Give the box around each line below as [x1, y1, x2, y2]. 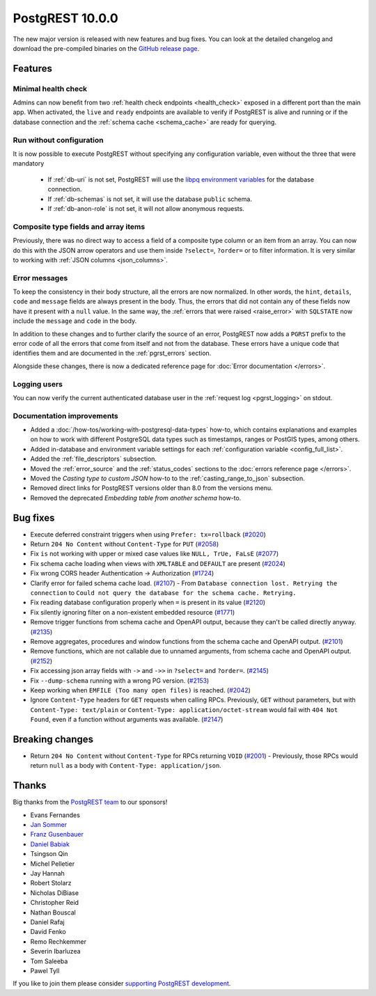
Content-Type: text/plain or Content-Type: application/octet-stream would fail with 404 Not [30, 705, 338, 713]
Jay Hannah [30, 869, 65, 878]
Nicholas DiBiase [30, 888, 79, 897]
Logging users [13, 379, 63, 389]
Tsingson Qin [30, 850, 69, 858]
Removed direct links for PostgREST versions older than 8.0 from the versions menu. [30, 484, 273, 492]
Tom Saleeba [30, 957, 68, 965]
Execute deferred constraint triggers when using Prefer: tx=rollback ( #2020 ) [30, 530, 266, 539]
